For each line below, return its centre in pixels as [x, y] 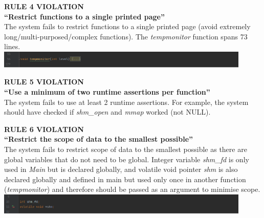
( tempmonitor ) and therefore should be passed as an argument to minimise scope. [132, 189]
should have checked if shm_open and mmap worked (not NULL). [107, 112]
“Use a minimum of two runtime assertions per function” [107, 91]
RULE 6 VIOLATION [44, 129]
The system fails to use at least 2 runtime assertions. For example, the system [126, 102]
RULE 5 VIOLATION [44, 82]
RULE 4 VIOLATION [44, 6]
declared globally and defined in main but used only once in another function [125, 179]
